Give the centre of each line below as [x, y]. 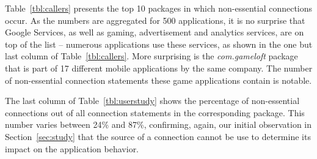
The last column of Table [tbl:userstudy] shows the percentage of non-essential [152, 101]
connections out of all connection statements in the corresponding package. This [155, 112]
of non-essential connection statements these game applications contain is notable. [158, 80]
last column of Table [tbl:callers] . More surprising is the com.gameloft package [151, 56]
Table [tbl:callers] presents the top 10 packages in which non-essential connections [159, 8]
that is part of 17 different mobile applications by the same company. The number [159, 68]
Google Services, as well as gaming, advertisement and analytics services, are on [155, 32]
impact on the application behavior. [72, 148]
